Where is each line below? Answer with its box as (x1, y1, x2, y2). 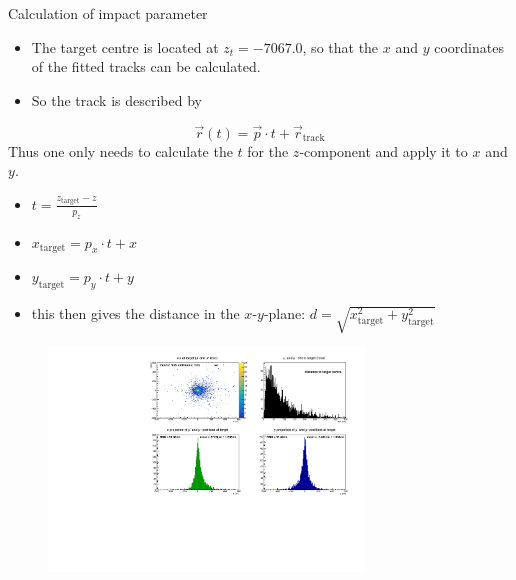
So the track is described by (31, 89, 202, 110)
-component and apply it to (299, 140, 468, 161)
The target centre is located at (31, 36, 219, 57)
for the (247, 140, 289, 161)
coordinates (434, 36, 504, 57)
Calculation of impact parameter (8, 3, 208, 23)
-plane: (263, 303, 306, 324)
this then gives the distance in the (31, 303, 240, 324)
